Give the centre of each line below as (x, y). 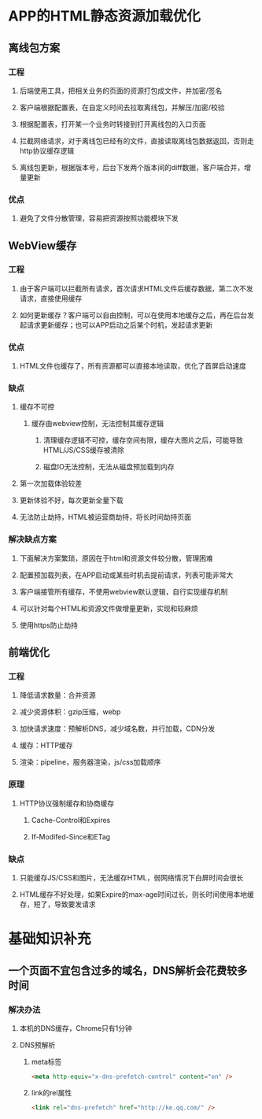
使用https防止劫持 (49, 625)
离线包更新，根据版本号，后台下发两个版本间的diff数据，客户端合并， (132, 167)
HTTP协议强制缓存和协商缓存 (67, 803)
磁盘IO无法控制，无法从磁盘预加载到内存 (109, 467)
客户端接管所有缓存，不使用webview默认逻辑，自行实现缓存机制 (124, 591)
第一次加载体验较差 (51, 484)
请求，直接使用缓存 (51, 298)
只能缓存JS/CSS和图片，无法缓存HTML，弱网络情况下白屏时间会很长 (131, 878)
